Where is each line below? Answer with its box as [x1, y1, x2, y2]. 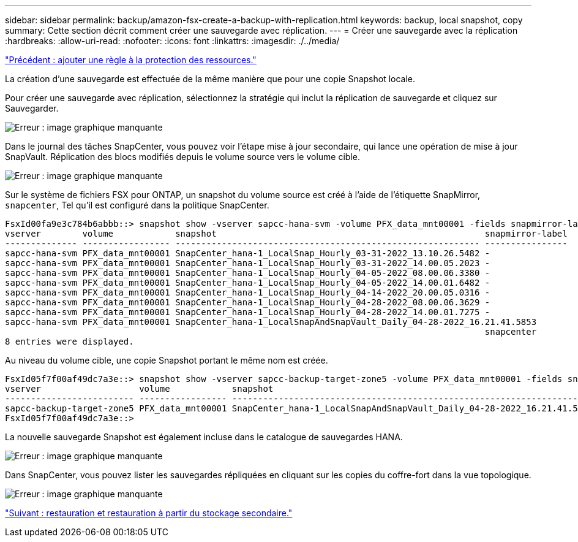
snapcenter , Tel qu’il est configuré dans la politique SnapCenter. [5, 200, 269, 210]
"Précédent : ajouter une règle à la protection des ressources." [5, 55, 257, 65]
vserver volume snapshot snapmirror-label [5, 229, 568, 239]
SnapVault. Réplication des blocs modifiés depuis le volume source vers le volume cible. [5, 151, 360, 162]
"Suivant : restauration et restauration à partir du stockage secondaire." [5, 508, 293, 518]
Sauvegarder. [5, 103, 59, 113]
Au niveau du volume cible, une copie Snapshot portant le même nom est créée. [5, 355, 328, 365]
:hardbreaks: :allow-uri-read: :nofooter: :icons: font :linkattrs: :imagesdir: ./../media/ [5, 36, 340, 46]
